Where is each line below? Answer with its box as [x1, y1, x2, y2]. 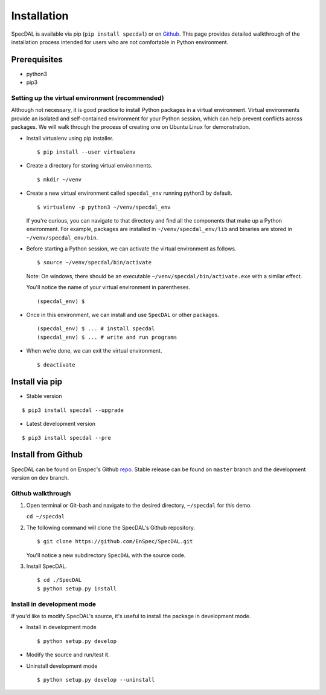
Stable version [26, 393, 63, 400]
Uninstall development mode [26, 662, 98, 670]
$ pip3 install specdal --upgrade [22, 406, 124, 414]
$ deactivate [37, 361, 75, 368]
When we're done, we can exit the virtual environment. [26, 347, 162, 354]
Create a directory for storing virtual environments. [26, 162, 153, 169]
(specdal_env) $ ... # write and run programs [37, 333, 177, 341]
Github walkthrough [11, 489, 71, 497]
